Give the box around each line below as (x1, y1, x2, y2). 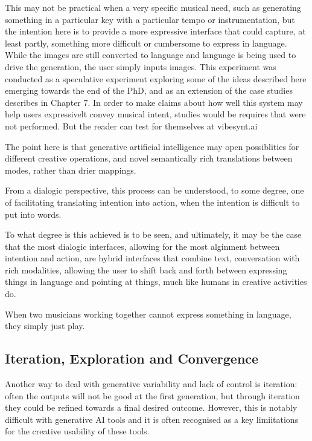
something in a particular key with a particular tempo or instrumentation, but (5, 13, 295, 25)
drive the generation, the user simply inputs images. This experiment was (5, 60, 276, 73)
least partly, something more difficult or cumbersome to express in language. (5, 36, 287, 49)
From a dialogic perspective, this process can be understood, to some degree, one (5, 184, 304, 197)
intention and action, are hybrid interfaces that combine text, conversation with (5, 252, 300, 264)
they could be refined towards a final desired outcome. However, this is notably (5, 401, 298, 414)
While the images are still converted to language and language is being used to (5, 48, 296, 61)
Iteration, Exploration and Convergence (5, 349, 259, 368)
